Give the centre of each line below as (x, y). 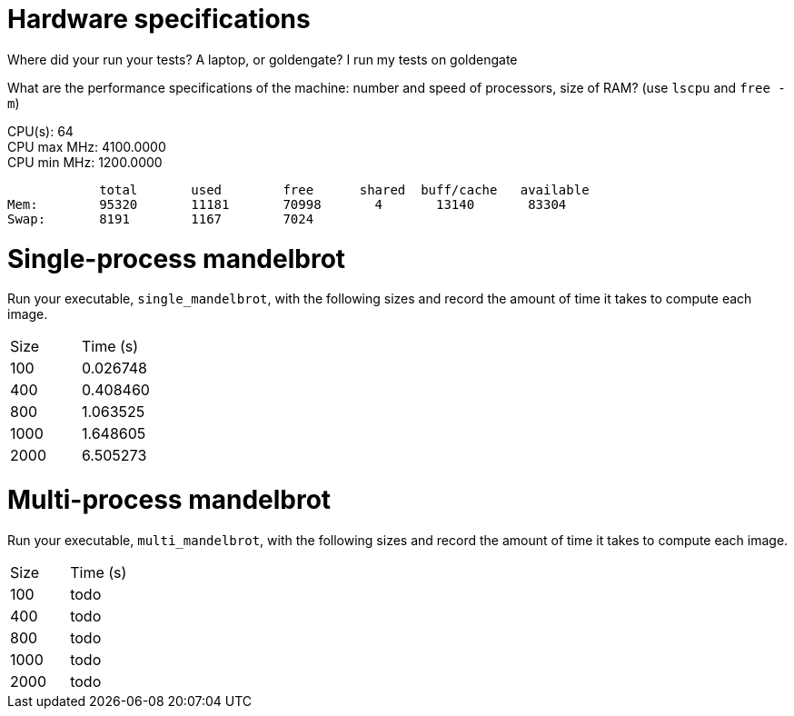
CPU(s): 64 (40, 131)
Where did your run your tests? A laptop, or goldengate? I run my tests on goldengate (263, 59)
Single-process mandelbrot (177, 259)
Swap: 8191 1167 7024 (161, 219)
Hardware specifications (159, 19)
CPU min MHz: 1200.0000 (85, 162)
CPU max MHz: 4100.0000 (87, 146)
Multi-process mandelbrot (169, 500)
